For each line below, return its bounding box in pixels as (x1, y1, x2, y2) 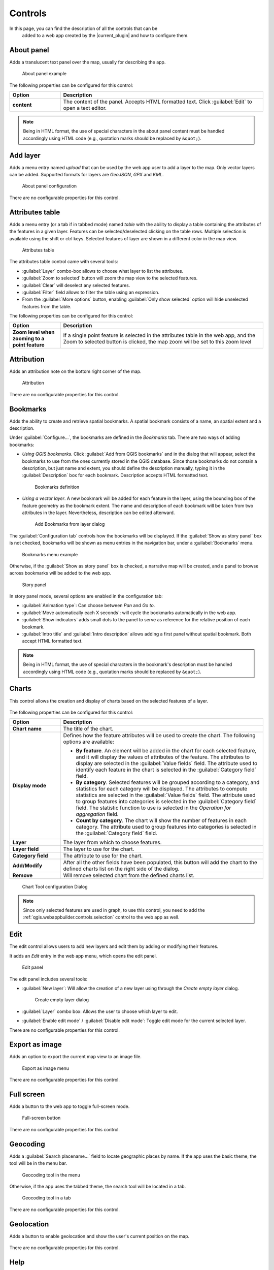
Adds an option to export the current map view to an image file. (9, 1054, 142, 1060)
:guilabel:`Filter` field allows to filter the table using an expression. (22, 289, 160, 295)
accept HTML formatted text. (22, 638, 83, 644)
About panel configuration (22, 183, 77, 189)
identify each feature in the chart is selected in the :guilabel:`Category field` (76, 766, 256, 773)
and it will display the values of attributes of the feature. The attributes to (76, 753, 250, 760)
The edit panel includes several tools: (9, 976, 88, 982)
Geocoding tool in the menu (22, 1171, 81, 1178)
